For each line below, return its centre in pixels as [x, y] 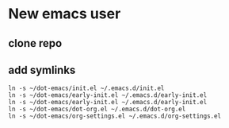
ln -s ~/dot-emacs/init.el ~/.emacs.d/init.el [86, 88]
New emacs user [65, 14]
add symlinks [42, 70]
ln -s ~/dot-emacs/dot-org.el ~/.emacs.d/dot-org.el [97, 109]
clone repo [35, 43]
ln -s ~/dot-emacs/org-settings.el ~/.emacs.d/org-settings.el [115, 116]
